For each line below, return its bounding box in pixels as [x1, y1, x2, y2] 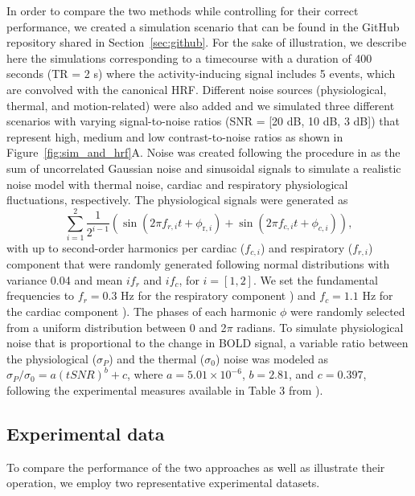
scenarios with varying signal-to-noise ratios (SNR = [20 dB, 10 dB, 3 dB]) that [6, 113, 400, 129]
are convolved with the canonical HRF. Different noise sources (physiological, [6, 80, 387, 97]
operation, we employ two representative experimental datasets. [6, 474, 320, 491]
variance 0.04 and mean [6, 271, 123, 288]
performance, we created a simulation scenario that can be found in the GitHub [6, 18, 400, 35]
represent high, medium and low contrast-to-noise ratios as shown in [6, 128, 343, 145]
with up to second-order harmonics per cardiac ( [6, 239, 245, 256]
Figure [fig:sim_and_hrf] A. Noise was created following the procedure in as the [6, 144, 401, 161]
